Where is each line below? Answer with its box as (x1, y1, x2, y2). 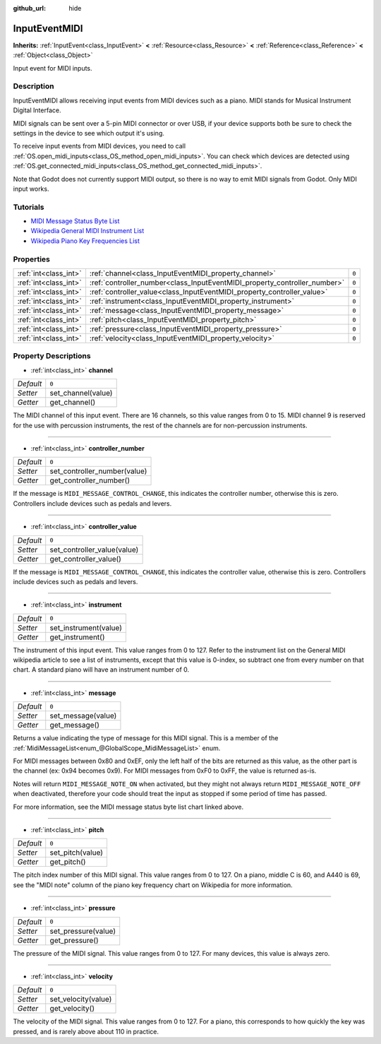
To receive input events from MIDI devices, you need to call (13, 142, 186, 150)
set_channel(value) (49, 388, 113, 398)
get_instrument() (49, 632, 105, 642)
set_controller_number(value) (49, 466, 147, 476)
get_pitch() (49, 857, 86, 867)
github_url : (13, 4, 46, 12)
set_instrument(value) (49, 622, 123, 632)
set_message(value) (49, 711, 117, 720)
